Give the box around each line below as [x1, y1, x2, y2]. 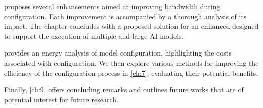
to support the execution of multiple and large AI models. [4, 30, 184, 41]
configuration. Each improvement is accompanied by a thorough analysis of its [4, 11, 247, 21]
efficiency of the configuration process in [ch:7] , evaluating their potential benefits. [4, 67, 258, 78]
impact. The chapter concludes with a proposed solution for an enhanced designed [4, 21, 259, 31]
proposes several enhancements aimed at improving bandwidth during [4, 1, 221, 11]
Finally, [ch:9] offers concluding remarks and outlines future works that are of [4, 84, 244, 95]
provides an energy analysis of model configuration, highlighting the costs [4, 47, 232, 58]
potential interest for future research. [4, 94, 118, 104]
